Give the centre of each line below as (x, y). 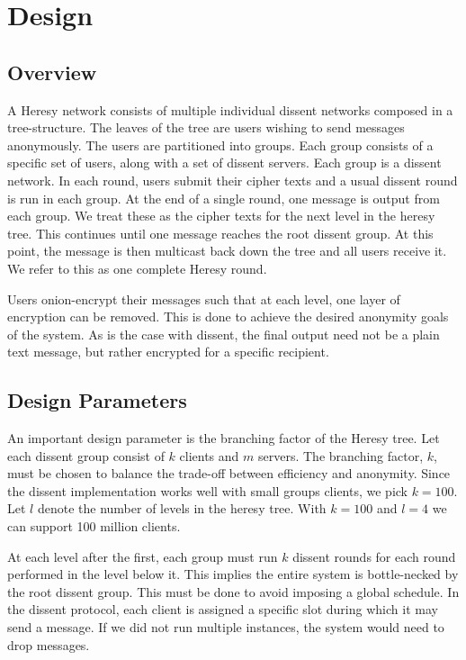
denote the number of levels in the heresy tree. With (182, 508)
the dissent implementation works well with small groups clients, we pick (207, 490)
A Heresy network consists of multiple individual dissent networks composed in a (230, 109)
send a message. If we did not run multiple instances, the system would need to (226, 627)
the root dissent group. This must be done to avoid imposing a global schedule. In (233, 591)
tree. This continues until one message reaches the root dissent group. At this (220, 233)
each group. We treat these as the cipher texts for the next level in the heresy (221, 216)
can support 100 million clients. (94, 526)
